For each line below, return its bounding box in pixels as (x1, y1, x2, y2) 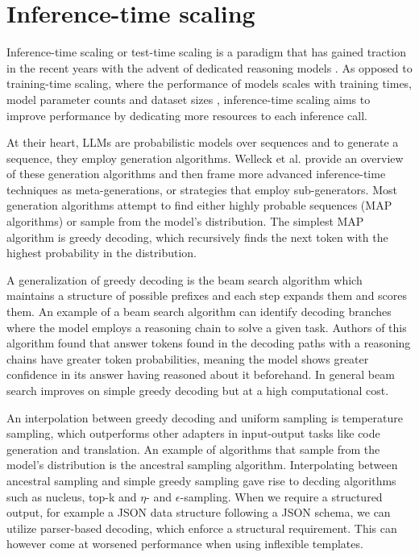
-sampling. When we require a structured (180, 488, 383, 505)
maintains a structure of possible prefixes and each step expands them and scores (6, 287, 408, 304)
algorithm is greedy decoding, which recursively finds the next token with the (6, 228, 388, 245)
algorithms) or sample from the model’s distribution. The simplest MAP (6, 213, 364, 230)
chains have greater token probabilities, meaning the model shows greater (6, 350, 369, 367)
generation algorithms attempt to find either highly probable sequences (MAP (6, 197, 392, 214)
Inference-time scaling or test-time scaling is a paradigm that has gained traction (6, 44, 406, 60)
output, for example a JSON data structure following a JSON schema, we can (6, 504, 391, 521)
